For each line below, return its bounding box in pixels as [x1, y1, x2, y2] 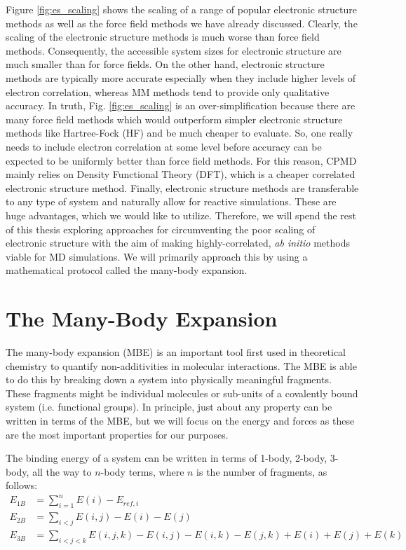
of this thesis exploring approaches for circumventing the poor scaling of [6, 221, 316, 236]
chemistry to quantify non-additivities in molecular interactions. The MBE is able [6, 358, 357, 373]
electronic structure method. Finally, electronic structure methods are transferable [6, 180, 359, 195]
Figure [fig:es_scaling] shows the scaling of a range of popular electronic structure [6, 2, 358, 16]
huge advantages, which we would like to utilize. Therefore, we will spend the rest [6, 207, 357, 222]
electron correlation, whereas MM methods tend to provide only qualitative [6, 84, 330, 99]
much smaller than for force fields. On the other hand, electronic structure [6, 57, 325, 71]
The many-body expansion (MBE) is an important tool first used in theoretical [6, 345, 346, 359]
